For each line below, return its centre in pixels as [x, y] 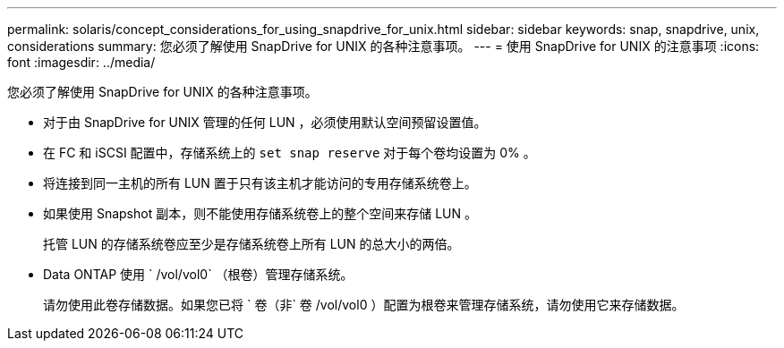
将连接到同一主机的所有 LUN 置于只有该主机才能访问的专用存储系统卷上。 [260, 183]
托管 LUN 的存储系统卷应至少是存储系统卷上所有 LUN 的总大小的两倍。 [251, 244]
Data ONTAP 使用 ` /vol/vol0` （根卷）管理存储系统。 [198, 274]
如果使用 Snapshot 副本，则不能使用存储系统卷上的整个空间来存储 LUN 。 [260, 213]
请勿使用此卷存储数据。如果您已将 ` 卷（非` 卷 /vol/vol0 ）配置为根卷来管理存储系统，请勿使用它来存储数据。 [364, 305]
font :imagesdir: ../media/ [81, 62]
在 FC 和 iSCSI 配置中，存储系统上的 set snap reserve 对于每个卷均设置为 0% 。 [290, 153]
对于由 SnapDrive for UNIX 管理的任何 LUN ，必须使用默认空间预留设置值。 [265, 122]
